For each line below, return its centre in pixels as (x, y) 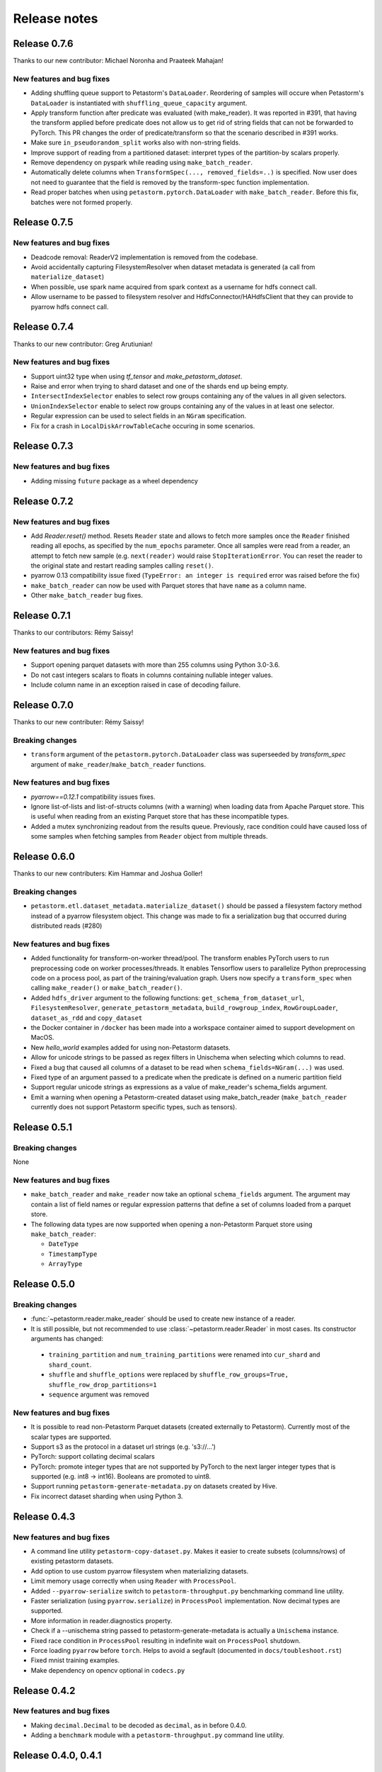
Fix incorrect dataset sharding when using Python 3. (107, 1496)
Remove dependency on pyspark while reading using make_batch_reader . (141, 162)
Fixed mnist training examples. (75, 1660)
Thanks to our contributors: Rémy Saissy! (73, 633)
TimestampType (73, 1254)
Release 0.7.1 (42, 616)
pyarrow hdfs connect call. (70, 307)
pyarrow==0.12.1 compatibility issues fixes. (93, 797)
